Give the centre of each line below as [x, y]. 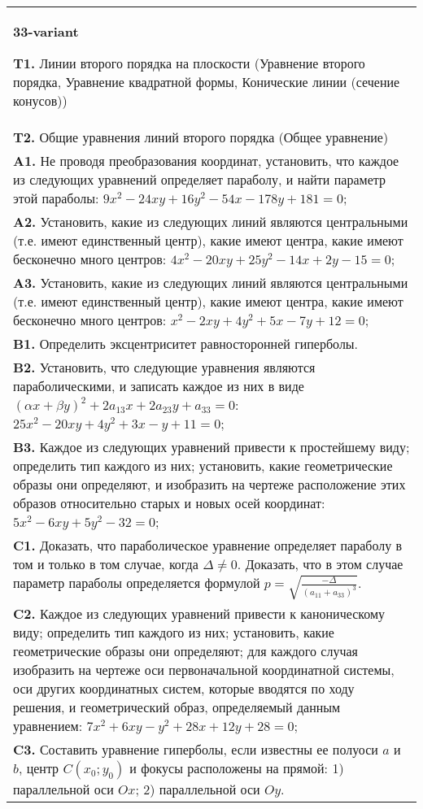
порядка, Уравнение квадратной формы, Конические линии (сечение [207, 82]
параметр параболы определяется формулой [137, 583]
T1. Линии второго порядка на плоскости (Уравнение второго [189, 63]
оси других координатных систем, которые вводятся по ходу [184, 689]
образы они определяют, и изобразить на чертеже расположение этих [209, 484]
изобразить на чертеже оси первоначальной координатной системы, [204, 670]
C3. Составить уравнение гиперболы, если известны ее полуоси [196, 750]
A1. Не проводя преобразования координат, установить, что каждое [206, 161]
